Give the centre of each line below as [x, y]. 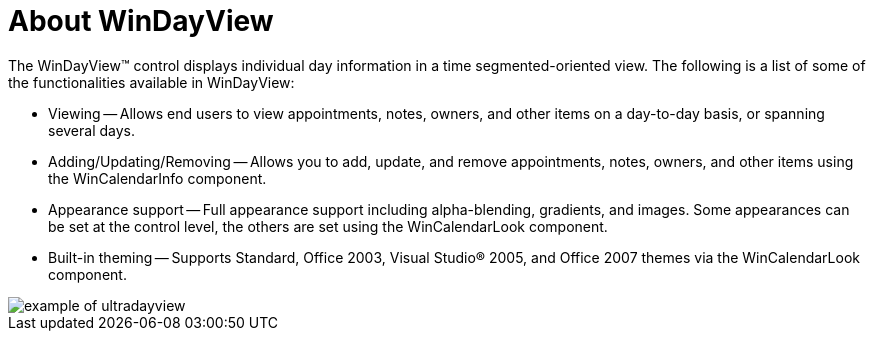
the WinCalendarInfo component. [157, 178]
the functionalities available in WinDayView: [151, 82]
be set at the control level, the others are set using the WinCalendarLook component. [328, 226]
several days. [92, 130]
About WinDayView [141, 21]
